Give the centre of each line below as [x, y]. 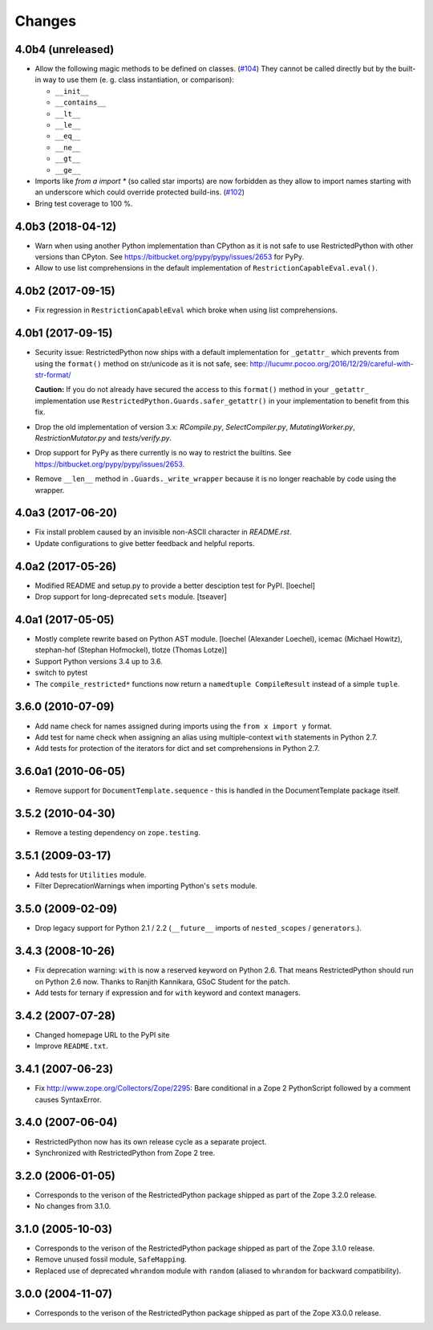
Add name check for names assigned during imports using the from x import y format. [184, 726]
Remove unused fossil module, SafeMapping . [111, 1259]
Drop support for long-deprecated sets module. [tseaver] [131, 597]
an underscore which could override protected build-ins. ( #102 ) [140, 192]
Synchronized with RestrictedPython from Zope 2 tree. [125, 1153]
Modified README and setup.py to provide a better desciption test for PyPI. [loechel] [175, 585]
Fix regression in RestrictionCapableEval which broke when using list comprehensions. [186, 310]
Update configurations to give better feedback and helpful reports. [145, 543]
